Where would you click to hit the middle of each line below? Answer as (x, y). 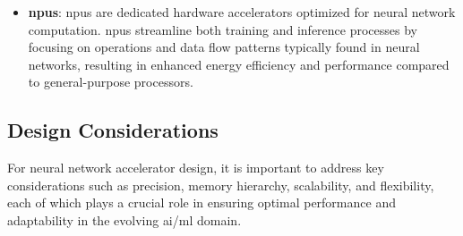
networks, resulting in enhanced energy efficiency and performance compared (239, 64)
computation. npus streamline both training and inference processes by (223, 29)
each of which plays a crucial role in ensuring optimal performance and (201, 202)
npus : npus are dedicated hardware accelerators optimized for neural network (242, 12)
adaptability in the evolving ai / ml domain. (124, 219)
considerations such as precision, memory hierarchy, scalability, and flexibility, (221, 185)
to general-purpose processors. (111, 82)
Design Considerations (113, 130)
